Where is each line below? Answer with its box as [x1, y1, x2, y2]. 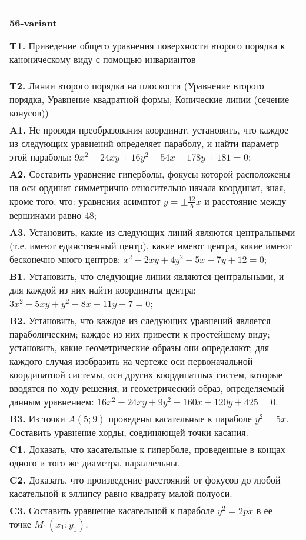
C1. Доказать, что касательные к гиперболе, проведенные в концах [9, 442, 285, 456]
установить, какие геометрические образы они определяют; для [9, 340, 270, 354]
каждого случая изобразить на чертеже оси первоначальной [9, 354, 253, 368]
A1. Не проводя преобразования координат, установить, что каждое [9, 123, 289, 136]
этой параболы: [9, 150, 72, 164]
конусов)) [9, 106, 49, 119]
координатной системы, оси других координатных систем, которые [9, 367, 282, 381]
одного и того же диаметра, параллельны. [9, 455, 180, 469]
